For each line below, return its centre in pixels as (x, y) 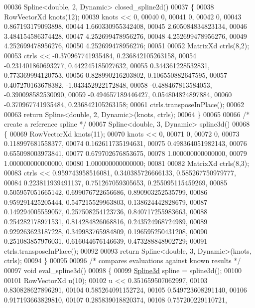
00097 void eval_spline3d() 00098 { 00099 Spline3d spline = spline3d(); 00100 (123, 270)
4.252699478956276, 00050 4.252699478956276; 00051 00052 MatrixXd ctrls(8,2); (127, 46)
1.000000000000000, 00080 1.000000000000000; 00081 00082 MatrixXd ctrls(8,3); (127, 163)
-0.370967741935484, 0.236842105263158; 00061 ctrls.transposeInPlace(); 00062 (124, 104)
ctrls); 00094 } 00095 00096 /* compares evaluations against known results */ (123, 260)
